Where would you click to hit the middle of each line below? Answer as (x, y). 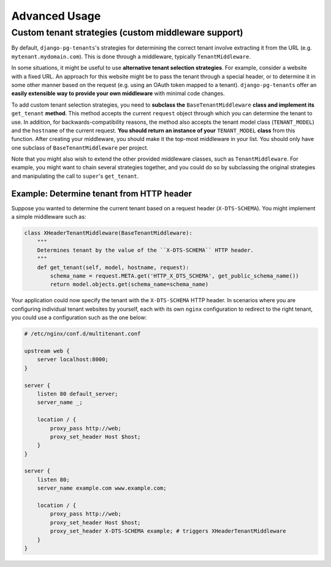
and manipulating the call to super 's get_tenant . (75, 176)
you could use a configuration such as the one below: (79, 318)
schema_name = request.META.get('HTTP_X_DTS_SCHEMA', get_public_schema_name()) (175, 276)
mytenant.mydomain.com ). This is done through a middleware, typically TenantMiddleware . (131, 56)
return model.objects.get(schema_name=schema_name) (129, 284)
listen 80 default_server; (78, 394)
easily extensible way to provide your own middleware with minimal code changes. (118, 93)
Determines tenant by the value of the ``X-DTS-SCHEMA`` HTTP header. (146, 250)
